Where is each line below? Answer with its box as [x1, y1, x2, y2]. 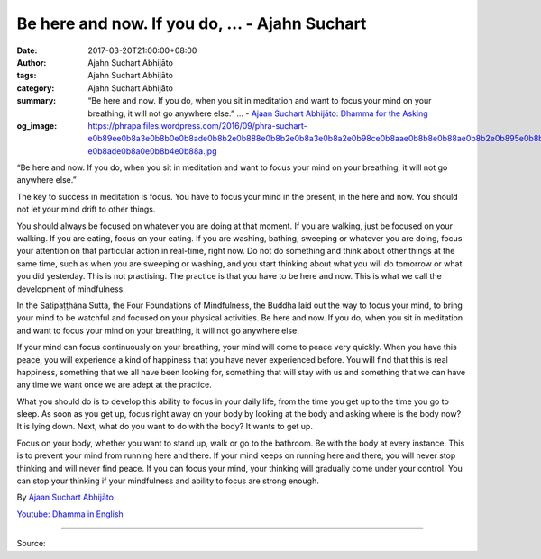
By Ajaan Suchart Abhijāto [16, 491, 115, 503]
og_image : [16, 120, 58, 131]
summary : [16, 95, 57, 106]
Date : [16, 45, 38, 56]
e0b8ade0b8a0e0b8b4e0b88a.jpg [87, 145, 217, 157]
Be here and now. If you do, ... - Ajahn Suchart [16, 14, 367, 33]
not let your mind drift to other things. [16, 203, 156, 215]
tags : [16, 70, 37, 81]
